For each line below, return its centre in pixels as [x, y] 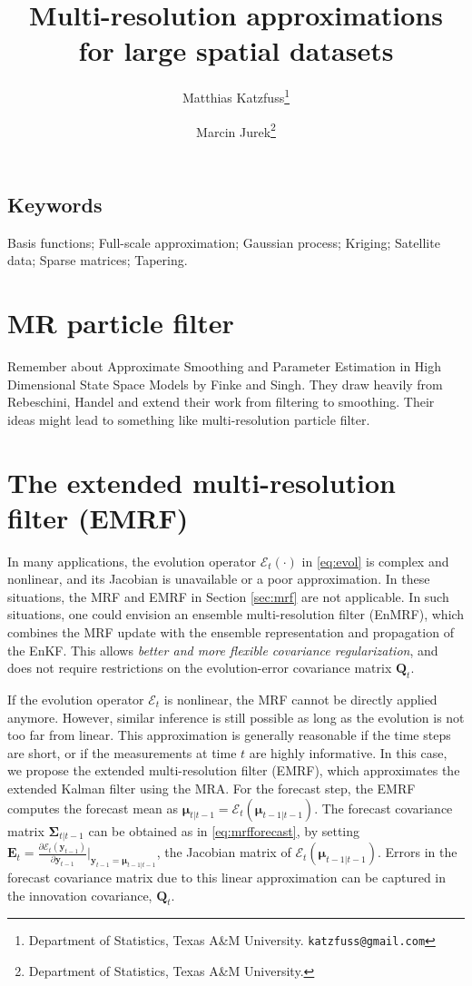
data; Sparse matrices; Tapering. [98, 260]
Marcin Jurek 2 [236, 130]
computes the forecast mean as [93, 808]
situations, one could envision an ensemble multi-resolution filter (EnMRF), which [236, 614]
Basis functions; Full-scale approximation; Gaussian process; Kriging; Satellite [224, 242]
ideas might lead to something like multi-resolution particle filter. [189, 419]
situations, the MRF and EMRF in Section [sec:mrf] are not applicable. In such [228, 596]
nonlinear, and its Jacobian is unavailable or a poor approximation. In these [219, 579]
